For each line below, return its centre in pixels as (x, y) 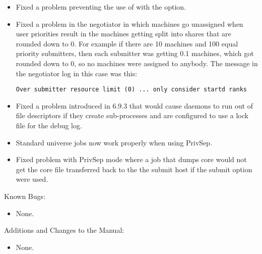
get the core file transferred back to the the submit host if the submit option (134, 169)
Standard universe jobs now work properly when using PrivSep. (114, 142)
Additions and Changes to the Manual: (64, 230)
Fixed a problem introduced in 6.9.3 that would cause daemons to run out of (135, 105)
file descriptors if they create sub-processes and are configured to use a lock (132, 115)
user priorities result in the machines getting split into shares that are (123, 34)
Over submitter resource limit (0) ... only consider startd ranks (131, 90)
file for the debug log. (49, 125)
